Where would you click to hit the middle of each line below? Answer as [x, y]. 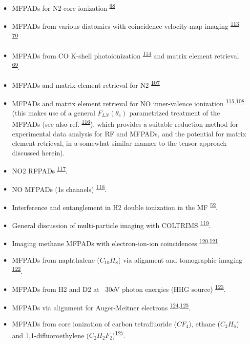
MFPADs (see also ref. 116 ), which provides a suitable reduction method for [125, 123]
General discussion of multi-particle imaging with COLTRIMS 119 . [111, 224]
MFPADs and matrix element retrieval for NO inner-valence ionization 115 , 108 [128, 102]
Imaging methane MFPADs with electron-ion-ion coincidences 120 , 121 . [116, 243]
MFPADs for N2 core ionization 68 [63, 7]
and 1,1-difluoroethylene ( [51, 335]
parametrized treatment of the [175, 112]
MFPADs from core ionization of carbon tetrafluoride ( [94, 323]
